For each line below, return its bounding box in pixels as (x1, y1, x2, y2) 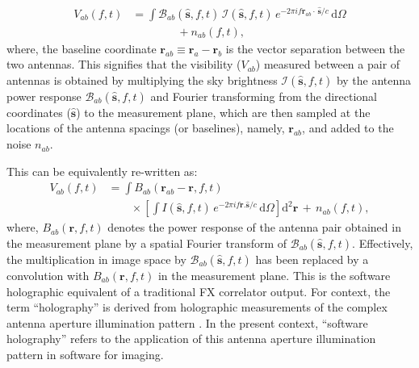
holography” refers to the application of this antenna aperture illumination (6, 330, 376, 347)
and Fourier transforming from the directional (150, 87, 377, 104)
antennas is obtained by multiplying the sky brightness (6, 71, 278, 88)
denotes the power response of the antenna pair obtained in (107, 219, 401, 236)
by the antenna (336, 71, 412, 88)
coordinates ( (6, 103, 71, 120)
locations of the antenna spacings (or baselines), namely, (6, 119, 285, 136)
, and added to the (302, 119, 394, 136)
